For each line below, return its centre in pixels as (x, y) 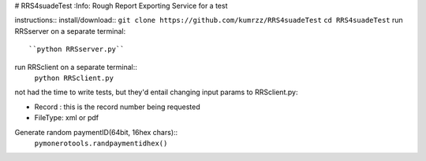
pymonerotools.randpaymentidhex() (101, 143)
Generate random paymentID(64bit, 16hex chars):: (96, 132)
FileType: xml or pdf (67, 118)
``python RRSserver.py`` (77, 49)
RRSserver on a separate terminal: (70, 31)
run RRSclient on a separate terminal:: (76, 67)
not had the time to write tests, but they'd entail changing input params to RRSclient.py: (156, 92)
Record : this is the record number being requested (117, 107)
